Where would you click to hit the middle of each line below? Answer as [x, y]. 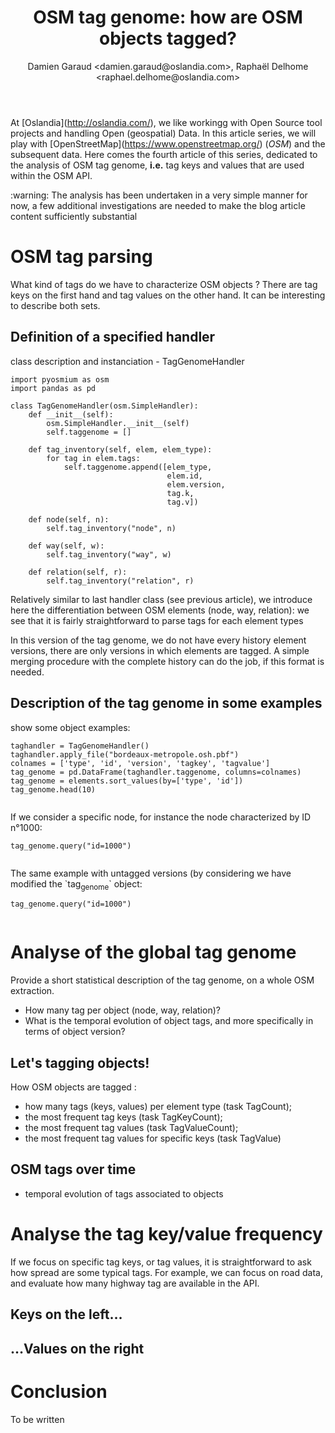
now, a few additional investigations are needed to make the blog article [158, 205]
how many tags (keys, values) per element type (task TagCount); [158, 1107]
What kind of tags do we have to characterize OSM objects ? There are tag [164, 284]
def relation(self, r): [78, 572]
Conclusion [59, 1391]
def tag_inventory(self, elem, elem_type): [120, 449]
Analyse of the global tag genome [153, 952]
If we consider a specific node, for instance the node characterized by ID [161, 817]
